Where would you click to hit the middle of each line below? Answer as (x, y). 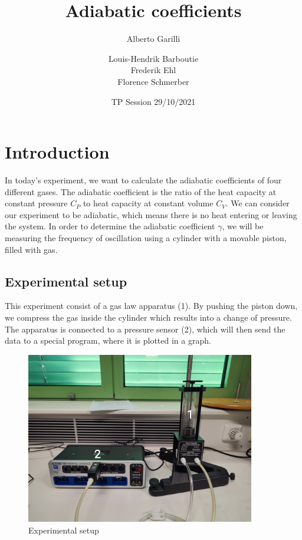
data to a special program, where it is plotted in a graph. (108, 340)
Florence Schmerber (153, 81)
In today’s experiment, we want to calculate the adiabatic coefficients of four (143, 180)
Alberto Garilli (153, 39)
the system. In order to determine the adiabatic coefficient (110, 226)
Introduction (57, 152)
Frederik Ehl (153, 70)
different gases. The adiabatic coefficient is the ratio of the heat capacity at (141, 191)
